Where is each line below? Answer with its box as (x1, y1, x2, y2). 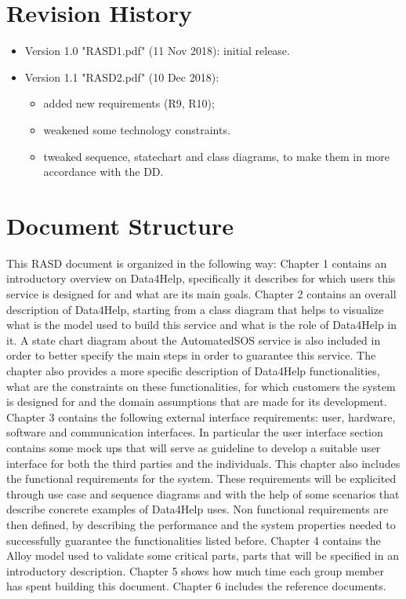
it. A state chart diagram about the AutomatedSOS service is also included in (6, 331, 381, 348)
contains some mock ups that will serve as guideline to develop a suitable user (6, 439, 381, 455)
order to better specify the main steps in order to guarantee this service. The (6, 347, 376, 363)
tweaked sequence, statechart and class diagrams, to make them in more (43, 148, 390, 164)
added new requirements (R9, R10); (43, 95, 215, 111)
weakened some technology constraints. (43, 121, 230, 137)
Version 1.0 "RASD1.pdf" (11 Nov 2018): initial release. (24, 42, 290, 59)
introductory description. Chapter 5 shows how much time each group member (6, 562, 384, 579)
